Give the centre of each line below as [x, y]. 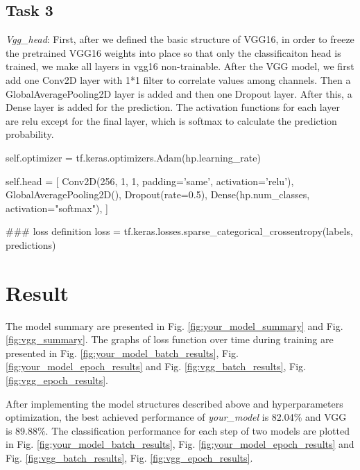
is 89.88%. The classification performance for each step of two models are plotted [178, 430]
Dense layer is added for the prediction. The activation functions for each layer [173, 107]
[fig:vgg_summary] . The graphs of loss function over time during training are [170, 339]
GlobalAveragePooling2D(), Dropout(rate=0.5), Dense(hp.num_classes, [158, 194]
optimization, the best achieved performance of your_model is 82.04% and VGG [176, 417]
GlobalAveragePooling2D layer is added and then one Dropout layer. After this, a [179, 93]
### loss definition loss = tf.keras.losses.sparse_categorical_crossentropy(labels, [179, 231]
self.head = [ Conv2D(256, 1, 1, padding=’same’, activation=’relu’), [150, 181]
